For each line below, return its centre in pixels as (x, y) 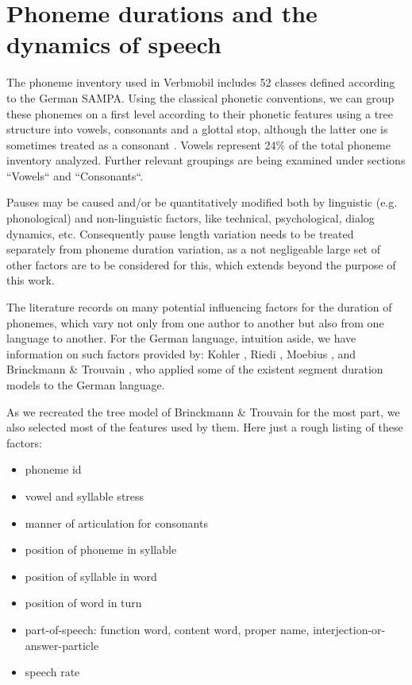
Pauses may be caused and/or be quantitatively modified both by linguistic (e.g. (202, 202)
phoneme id (53, 469)
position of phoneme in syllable (101, 550)
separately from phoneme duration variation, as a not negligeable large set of (193, 249)
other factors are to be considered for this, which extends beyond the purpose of (201, 264)
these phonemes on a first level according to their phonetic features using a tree (200, 113)
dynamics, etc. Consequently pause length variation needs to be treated (180, 233)
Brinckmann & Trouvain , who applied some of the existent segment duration (195, 369)
